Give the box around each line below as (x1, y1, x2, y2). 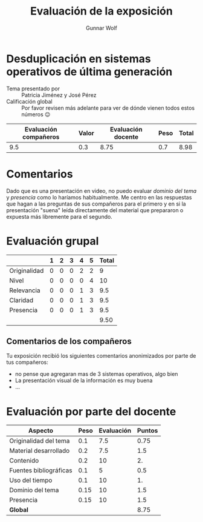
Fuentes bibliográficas (9, 466, 72, 475)
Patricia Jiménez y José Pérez (21, 91, 97, 98)
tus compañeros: (6, 359, 48, 366)
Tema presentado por (6, 85, 60, 92)
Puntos (137, 426, 158, 435)
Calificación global (6, 98, 53, 105)
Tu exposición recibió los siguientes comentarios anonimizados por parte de (6, 352, 196, 360)
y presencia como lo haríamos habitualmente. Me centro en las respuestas (6, 193, 192, 201)
